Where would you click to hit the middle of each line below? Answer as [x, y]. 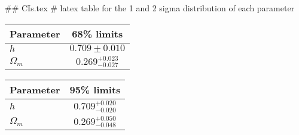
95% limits [95, 90]
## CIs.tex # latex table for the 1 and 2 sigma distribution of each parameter [150, 8]
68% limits [97, 33]
